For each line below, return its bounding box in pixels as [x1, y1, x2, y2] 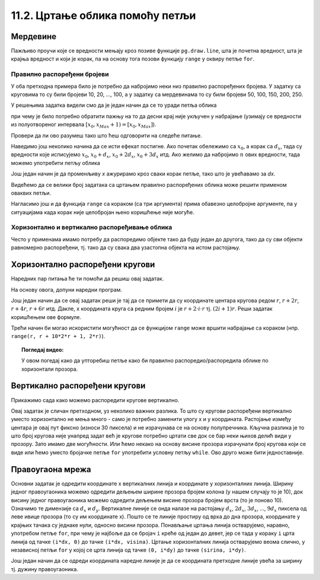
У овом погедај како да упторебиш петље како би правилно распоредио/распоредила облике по [21, 357, 269, 364]
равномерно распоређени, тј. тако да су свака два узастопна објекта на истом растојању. [11, 244, 241, 251]
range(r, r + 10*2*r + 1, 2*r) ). [11, 333, 105, 340]
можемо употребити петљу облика [11, 159, 101, 166]
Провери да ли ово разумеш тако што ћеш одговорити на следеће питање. [11, 132, 203, 139]
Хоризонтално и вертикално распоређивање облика [11, 223, 172, 231]
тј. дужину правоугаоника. [11, 565, 78, 572]
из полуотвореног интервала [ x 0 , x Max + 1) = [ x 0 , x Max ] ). [11, 121, 156, 129]
